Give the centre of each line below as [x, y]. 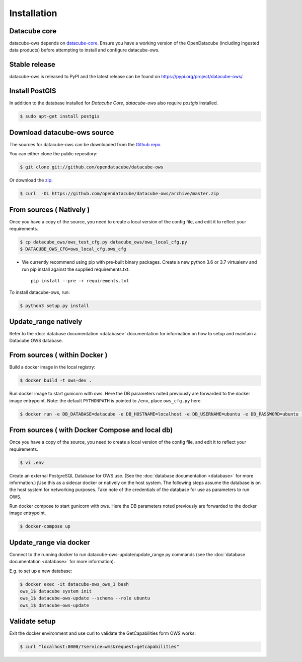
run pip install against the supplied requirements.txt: [76, 269]
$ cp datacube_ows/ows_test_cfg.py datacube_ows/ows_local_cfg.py [103, 242]
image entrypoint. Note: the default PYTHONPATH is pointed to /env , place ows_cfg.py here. [106, 400]
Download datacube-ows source [62, 132]
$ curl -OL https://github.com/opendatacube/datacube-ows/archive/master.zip [119, 194]
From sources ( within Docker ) [58, 355]
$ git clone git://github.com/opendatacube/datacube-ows [92, 167]
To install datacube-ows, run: [40, 292]
